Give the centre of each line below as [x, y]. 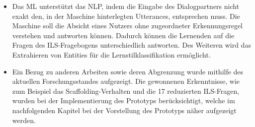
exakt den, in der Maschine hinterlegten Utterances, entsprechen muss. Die [126, 16]
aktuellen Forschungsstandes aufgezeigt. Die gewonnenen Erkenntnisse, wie [126, 81]
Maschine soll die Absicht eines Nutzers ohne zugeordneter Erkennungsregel [127, 26]
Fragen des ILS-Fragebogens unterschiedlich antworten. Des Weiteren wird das [131, 45]
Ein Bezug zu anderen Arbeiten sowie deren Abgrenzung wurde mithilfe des [128, 71]
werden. [24, 120]
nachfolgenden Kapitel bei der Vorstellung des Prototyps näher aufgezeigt [124, 110]
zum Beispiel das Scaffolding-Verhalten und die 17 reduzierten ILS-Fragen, [126, 91]
